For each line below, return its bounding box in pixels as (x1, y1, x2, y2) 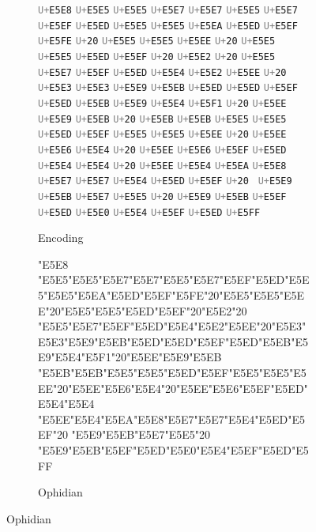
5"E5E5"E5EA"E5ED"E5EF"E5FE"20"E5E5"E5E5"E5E (38, 286, 305, 303)
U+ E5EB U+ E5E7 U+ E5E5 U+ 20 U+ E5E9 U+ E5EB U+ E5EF (38, 191, 287, 202)
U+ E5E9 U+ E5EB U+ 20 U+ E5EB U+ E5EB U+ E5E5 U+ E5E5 (38, 113, 287, 125)
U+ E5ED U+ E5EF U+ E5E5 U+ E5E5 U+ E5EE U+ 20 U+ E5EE (38, 129, 287, 141)
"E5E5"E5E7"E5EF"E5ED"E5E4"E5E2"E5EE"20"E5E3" (38, 318, 307, 334)
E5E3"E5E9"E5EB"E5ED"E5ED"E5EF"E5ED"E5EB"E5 (38, 333, 309, 349)
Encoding (38, 229, 84, 246)
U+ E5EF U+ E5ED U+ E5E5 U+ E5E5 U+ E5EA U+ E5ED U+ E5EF (38, 20, 298, 32)
